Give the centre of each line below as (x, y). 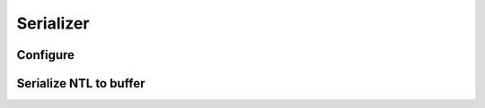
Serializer (53, 23)
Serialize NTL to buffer (81, 83)
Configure (46, 55)
